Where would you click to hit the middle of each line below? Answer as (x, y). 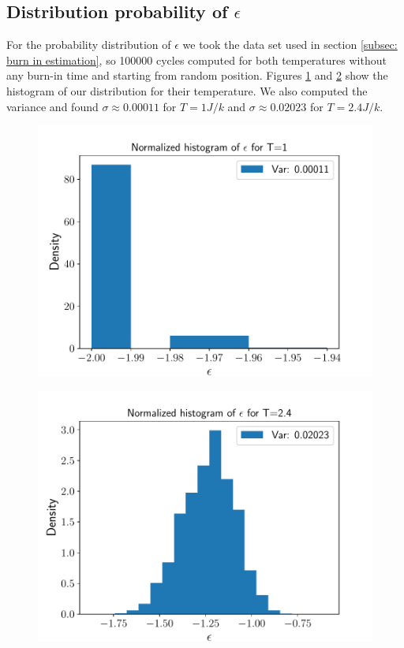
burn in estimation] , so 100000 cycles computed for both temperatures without (196, 60)
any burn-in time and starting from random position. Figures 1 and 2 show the (197, 75)
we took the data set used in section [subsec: (290, 45)
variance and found (52, 106)
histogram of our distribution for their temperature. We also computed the (187, 90)
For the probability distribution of (89, 45)
